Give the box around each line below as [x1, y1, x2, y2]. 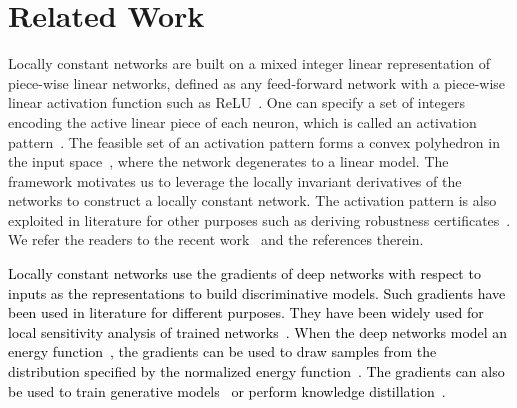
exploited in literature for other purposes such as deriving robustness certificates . [8, 209, 511, 230]
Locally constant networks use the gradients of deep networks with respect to [8, 263, 481, 284]
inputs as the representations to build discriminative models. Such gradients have [8, 282, 506, 303]
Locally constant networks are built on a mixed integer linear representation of [8, 53, 491, 74]
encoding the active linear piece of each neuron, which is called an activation [8, 111, 477, 132]
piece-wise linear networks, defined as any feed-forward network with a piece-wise [8, 72, 506, 93]
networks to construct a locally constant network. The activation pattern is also [8, 190, 497, 211]
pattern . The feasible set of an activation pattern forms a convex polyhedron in [8, 131, 500, 152]
